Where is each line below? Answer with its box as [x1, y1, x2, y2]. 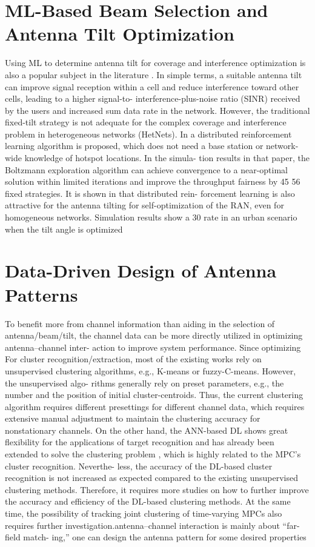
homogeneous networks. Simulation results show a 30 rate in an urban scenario [5, 211, 297, 224]
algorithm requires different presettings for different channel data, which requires [5, 400, 305, 413]
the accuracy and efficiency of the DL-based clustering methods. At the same [5, 495, 291, 508]
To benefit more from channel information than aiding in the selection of [5, 317, 275, 330]
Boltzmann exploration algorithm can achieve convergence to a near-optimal [5, 163, 288, 176]
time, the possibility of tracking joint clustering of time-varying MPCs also [5, 507, 282, 520]
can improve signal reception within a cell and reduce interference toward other [5, 80, 299, 93]
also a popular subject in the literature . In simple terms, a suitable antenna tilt [5, 68, 302, 81]
